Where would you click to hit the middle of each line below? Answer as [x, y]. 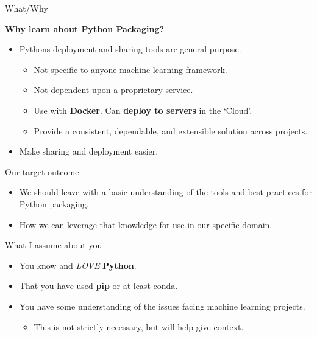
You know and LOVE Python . [78, 265]
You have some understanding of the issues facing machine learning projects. [162, 306]
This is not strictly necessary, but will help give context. [139, 326]
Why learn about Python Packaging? [85, 28]
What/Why [27, 8]
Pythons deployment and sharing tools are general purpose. [130, 49]
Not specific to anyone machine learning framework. [130, 69]
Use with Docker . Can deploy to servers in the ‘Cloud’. [143, 110]
